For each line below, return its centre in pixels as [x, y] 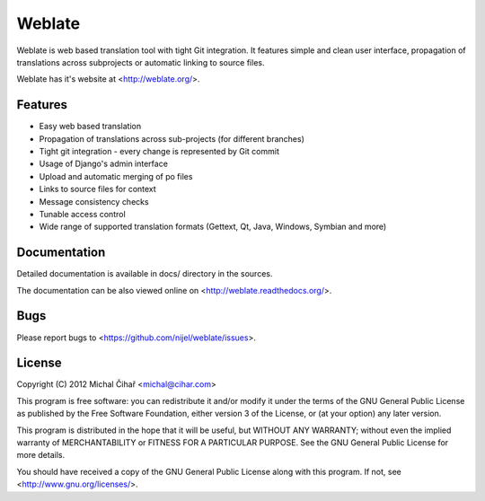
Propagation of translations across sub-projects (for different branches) [172, 138]
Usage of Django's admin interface [103, 164]
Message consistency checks [94, 201]
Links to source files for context [97, 189]
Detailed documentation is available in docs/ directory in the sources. [145, 274]
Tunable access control [82, 214]
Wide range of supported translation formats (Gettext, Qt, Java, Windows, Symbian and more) [213, 227]
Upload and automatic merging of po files [116, 176]
